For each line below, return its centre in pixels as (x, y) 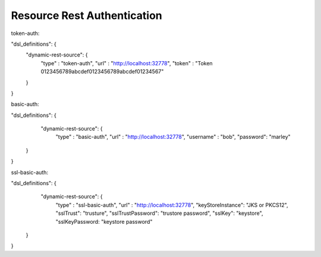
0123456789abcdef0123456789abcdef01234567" (102, 72)
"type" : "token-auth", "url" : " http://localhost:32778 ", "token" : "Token (127, 63)
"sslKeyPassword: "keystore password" (104, 221)
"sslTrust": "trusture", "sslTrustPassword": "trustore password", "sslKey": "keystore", (159, 213)
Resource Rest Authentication (87, 15)
